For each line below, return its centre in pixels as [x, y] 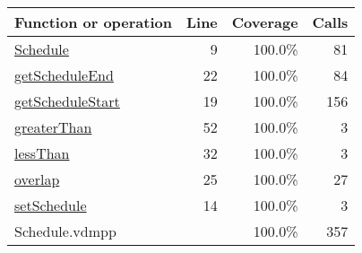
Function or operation [93, 22]
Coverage [265, 22]
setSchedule [51, 205]
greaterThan [53, 127]
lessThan [42, 153]
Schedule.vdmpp [65, 231]
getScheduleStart [67, 101]
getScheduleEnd [64, 75]
